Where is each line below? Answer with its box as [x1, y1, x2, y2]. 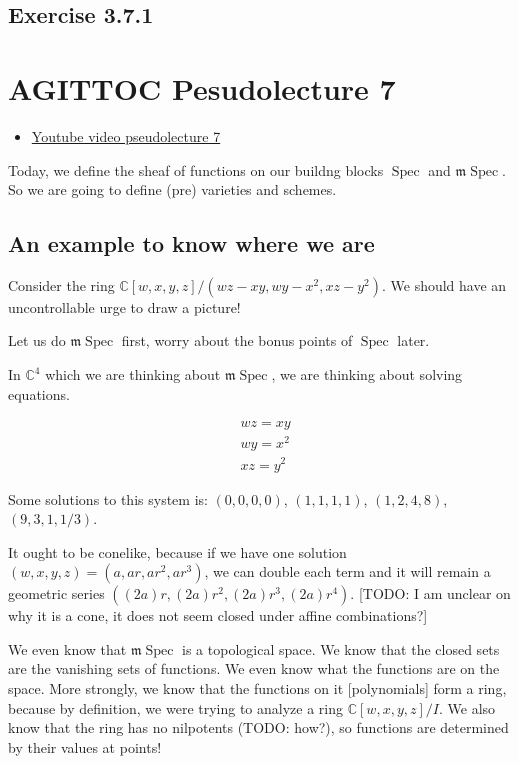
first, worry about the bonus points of [121, 330, 353, 351]
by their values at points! [8, 736, 162, 757]
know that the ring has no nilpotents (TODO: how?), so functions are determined [8, 717, 509, 738]
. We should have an [381, 274, 507, 295]
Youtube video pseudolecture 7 [31, 125, 221, 146]
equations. [8, 383, 70, 404]
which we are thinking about [45, 364, 221, 385]
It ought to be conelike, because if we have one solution [8, 541, 347, 562]
